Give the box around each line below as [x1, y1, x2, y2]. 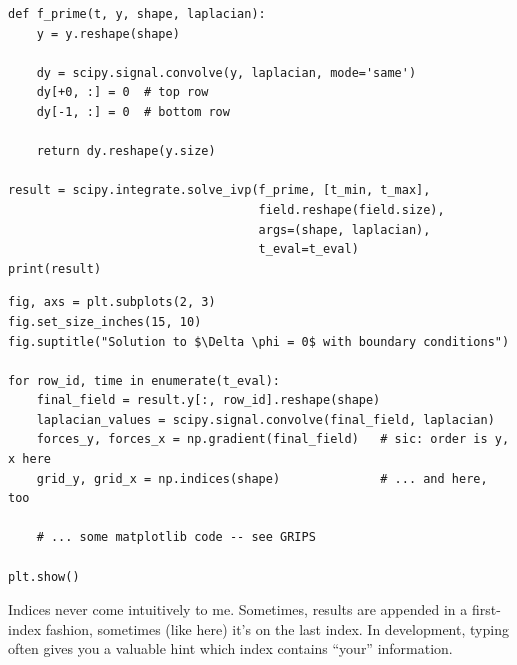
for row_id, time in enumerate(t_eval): [8, 373, 281, 388]
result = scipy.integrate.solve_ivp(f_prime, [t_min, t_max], [8, 183, 431, 198]
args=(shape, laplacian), [258, 222, 431, 237]
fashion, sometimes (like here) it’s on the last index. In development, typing [45, 618, 509, 639]
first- [471, 599, 501, 620]
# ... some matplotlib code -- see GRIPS [36, 530, 316, 545]
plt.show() [8, 569, 80, 584]
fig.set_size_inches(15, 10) [8, 314, 202, 329]
